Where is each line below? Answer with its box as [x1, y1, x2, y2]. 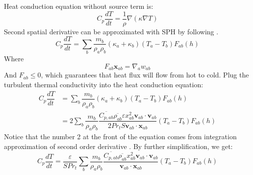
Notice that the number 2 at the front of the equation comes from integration [4, 131, 237, 142]
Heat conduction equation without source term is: [4, 1, 153, 11]
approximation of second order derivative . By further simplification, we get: [4, 141, 233, 151]
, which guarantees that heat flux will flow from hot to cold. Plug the [41, 70, 249, 80]
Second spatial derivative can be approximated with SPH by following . [4, 26, 219, 36]
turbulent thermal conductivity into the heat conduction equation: [4, 79, 203, 90]
